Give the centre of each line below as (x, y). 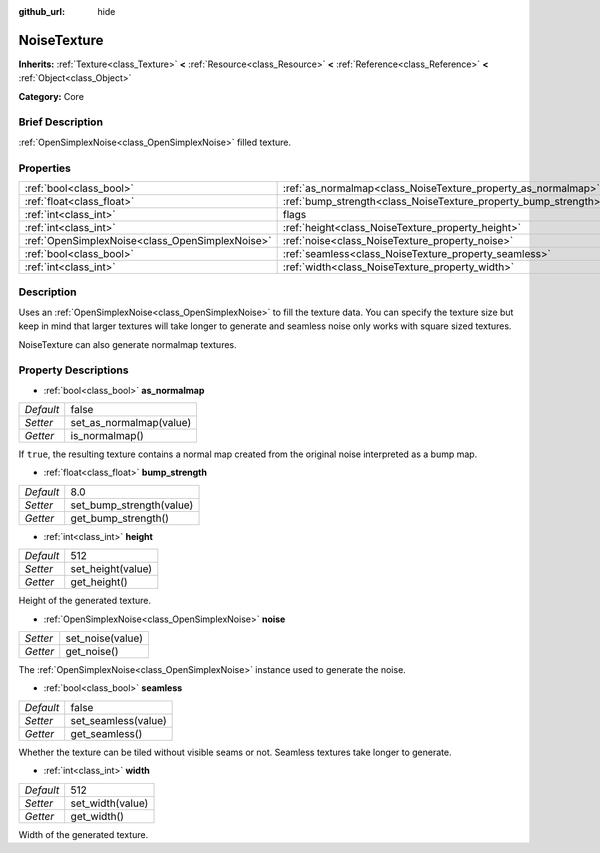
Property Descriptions (73, 370)
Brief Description (61, 122)
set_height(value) (111, 569)
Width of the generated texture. (83, 834)
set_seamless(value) (118, 720)
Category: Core (51, 96)
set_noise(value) (104, 638)
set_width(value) (109, 803)
